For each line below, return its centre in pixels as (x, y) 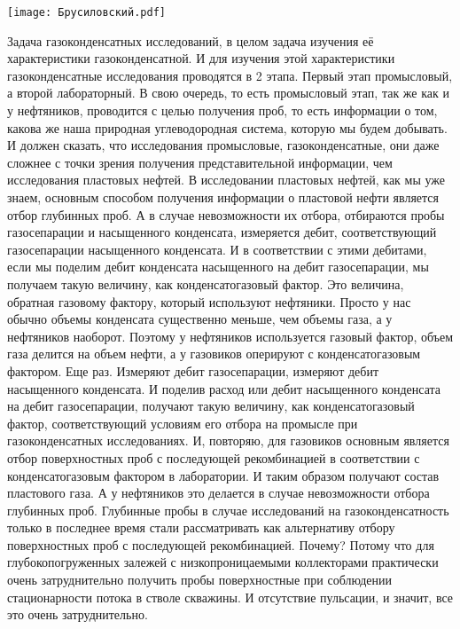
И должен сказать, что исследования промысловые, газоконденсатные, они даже (223, 145)
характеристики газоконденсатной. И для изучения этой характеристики (201, 58)
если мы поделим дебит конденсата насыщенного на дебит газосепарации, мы (218, 267)
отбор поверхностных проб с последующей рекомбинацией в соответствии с (214, 457)
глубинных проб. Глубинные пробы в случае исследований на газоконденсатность (228, 510)
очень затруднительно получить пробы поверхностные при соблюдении (200, 580)
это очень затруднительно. (78, 614)
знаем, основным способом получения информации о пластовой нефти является (223, 197)
